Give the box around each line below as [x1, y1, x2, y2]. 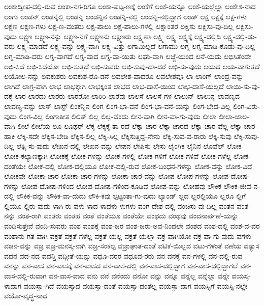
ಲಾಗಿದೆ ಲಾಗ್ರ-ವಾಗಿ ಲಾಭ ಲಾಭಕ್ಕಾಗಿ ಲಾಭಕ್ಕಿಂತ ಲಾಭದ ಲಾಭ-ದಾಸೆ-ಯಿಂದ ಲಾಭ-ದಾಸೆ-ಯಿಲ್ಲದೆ [4, 80, 224, 91]
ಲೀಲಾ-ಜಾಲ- [219, 110, 249, 121]
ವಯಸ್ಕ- [232, 270, 251, 281]
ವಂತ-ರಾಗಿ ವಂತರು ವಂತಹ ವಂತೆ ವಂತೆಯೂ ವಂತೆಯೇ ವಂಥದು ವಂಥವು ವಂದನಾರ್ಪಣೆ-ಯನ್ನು [17, 210, 239, 221]
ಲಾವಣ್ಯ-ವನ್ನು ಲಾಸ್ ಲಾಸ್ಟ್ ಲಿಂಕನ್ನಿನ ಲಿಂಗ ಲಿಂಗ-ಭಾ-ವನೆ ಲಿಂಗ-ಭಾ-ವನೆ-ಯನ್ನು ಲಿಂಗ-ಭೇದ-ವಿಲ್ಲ [4, 100, 231, 111]
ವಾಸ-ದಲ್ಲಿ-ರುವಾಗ [4, 270, 47, 281]
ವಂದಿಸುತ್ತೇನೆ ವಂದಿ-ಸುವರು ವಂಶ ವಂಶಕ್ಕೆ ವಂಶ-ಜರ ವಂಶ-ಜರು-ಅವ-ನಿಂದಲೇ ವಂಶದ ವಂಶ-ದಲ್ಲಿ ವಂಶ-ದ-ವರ [4, 220, 260, 231]
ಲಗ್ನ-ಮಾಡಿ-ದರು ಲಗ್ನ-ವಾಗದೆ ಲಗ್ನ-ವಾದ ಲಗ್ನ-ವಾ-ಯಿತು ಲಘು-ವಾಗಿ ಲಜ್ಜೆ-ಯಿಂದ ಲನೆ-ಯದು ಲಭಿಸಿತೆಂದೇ [4, 50, 251, 61]
